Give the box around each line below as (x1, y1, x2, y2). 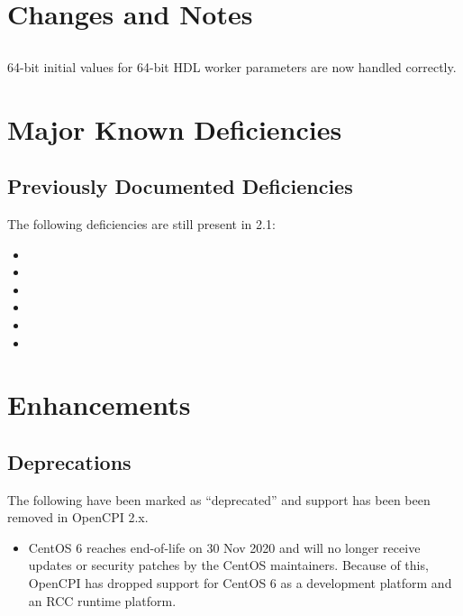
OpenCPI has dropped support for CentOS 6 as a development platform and (28, 574, 452, 593)
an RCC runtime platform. (28, 591, 177, 610)
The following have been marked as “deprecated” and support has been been (7, 490, 431, 509)
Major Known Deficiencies (7, 110, 342, 147)
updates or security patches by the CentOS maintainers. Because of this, (28, 556, 429, 575)
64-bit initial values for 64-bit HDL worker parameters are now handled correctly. (7, 57, 457, 76)
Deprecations (7, 447, 132, 475)
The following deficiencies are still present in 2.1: (7, 214, 276, 233)
